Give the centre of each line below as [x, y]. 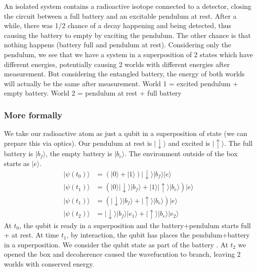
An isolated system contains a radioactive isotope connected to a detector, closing [128, 6]
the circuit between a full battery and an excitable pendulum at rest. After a [120, 16]
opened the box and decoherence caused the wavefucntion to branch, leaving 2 [122, 254]
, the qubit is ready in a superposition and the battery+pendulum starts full [135, 225]
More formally [33, 115]
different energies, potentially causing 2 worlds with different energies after [117, 64]
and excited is [189, 143]
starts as [17, 163]
